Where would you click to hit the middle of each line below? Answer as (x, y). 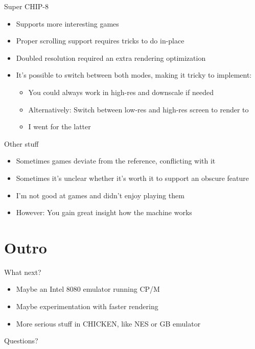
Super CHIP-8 (26, 6)
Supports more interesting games (67, 23)
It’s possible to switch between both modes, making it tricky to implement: (134, 75)
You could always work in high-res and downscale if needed (121, 92)
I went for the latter (60, 126)
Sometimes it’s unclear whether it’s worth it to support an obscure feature (133, 178)
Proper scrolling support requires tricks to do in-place (100, 41)
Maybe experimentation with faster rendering (87, 306)
